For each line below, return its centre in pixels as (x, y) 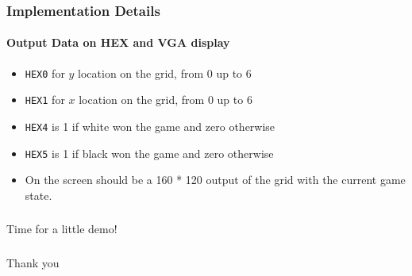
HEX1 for (45, 100)
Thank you (33, 262)
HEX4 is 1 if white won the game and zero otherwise (150, 126)
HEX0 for (45, 73)
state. (39, 195)
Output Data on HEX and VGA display (118, 42)
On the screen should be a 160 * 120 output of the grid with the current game (215, 180)
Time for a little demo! (62, 229)
